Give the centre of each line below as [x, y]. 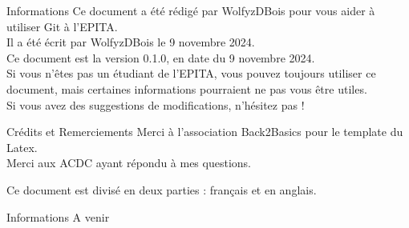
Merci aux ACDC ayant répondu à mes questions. [129, 163]
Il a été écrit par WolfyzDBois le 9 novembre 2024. [131, 42]
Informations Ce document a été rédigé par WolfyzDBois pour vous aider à [191, 10]
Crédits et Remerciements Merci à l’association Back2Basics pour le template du [205, 132]
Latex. [22, 147]
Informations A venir [58, 216]
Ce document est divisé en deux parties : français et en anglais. [162, 189]
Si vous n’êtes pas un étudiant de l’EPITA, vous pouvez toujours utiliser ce [191, 73]
